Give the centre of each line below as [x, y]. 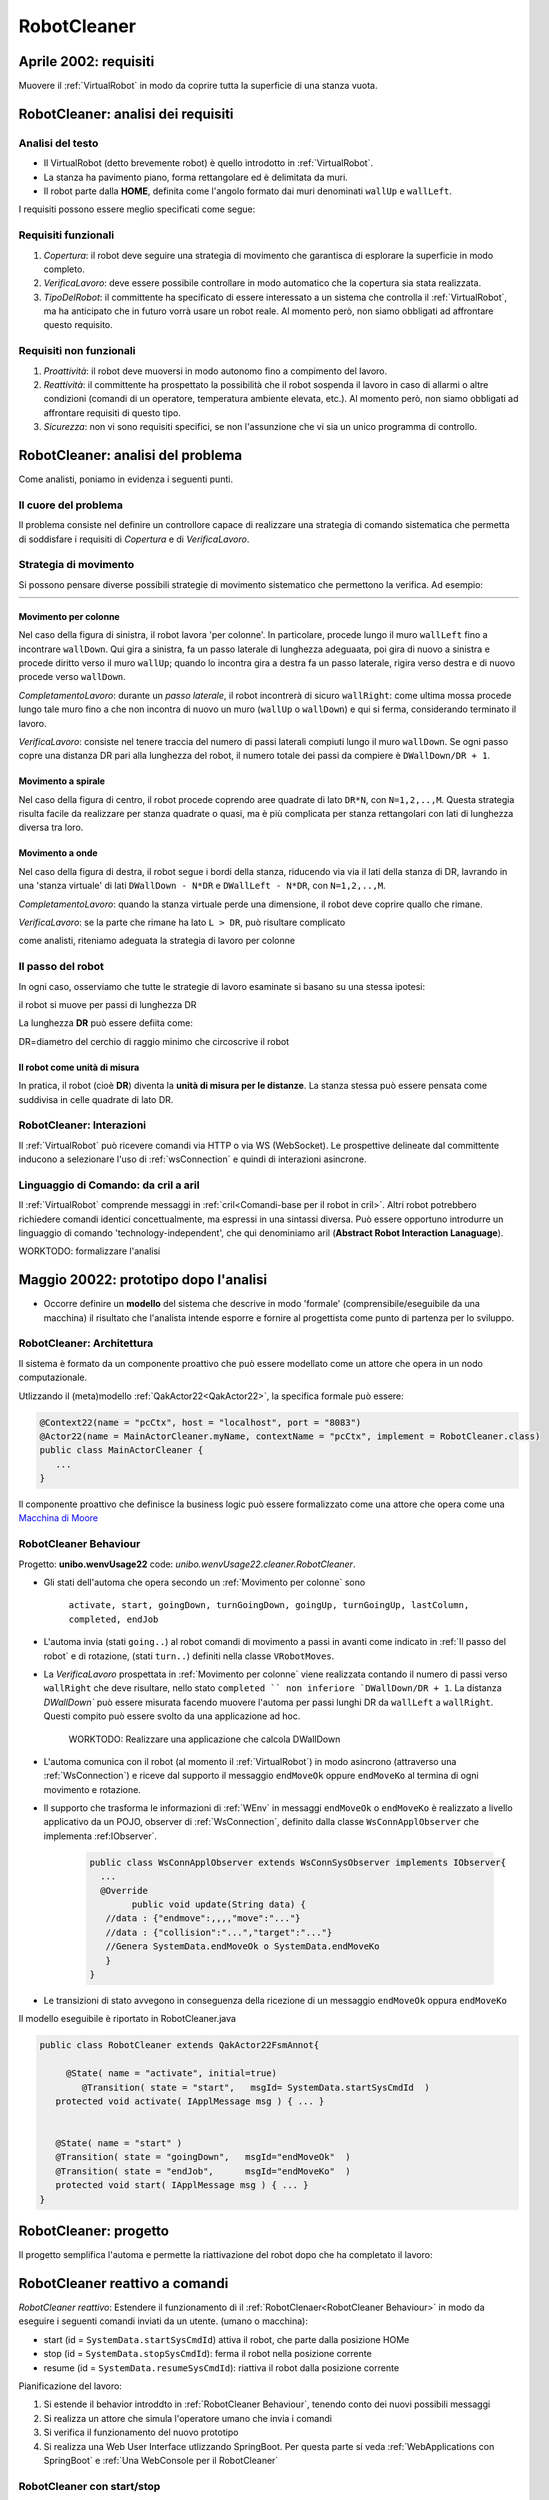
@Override [124, 1890]
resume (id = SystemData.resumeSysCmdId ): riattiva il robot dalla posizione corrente [221, 2367]
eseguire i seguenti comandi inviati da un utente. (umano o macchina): [163, 2321]
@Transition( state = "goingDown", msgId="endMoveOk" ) [203, 2157]
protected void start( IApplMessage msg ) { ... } [182, 2185]
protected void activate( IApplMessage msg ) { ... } [190, 2101]
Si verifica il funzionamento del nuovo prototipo [141, 2432]
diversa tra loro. [51, 827]
